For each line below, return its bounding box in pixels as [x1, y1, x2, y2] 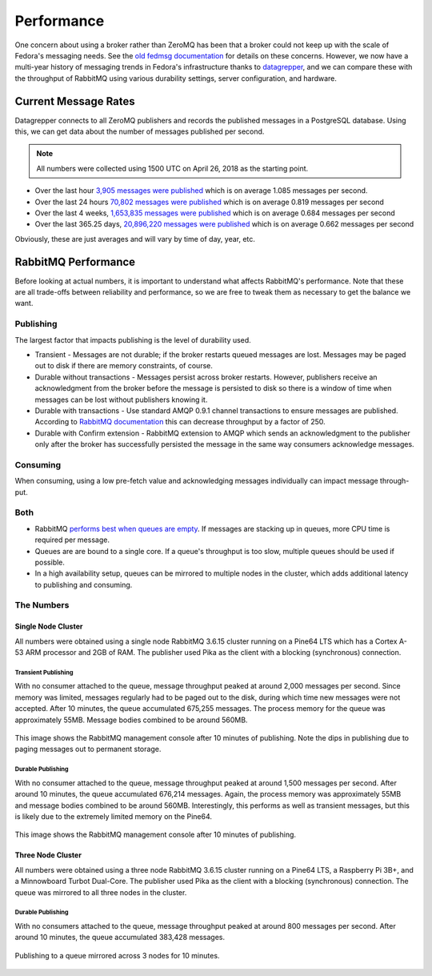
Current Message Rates [14, 94, 135, 108]
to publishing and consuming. [34, 580, 133, 589]
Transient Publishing [14, 669, 74, 677]
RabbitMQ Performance [14, 255, 136, 268]
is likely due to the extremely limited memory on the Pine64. [14, 811, 212, 821]
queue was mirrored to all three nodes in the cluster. [14, 887, 187, 897]
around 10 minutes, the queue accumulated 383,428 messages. [14, 933, 226, 942]
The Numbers [14, 600, 70, 611]
